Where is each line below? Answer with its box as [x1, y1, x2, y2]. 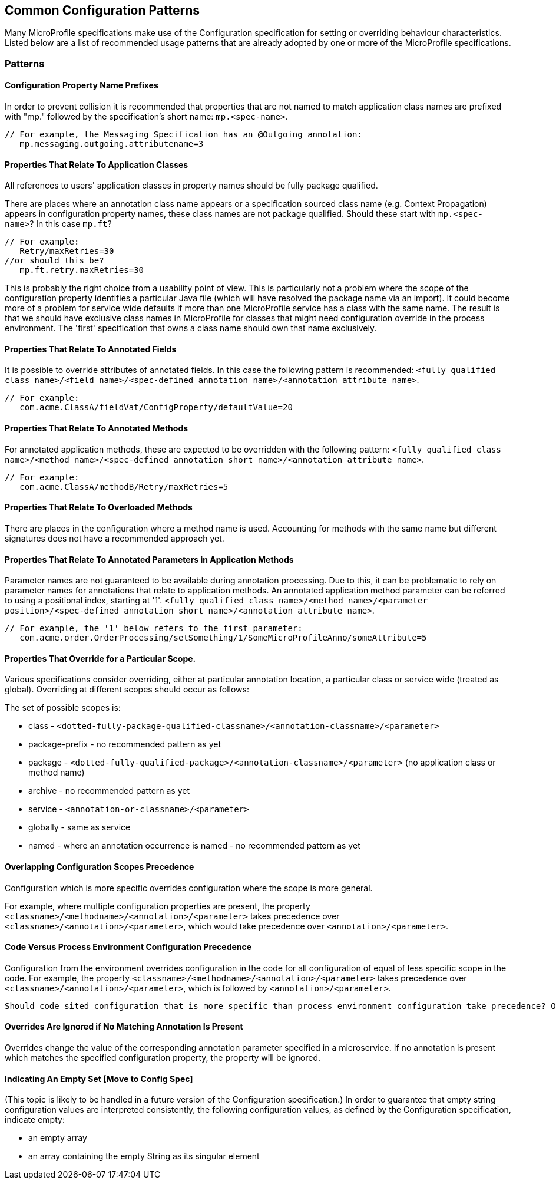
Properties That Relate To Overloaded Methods [5, 502, 193, 513]
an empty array [28, 1133, 87, 1143]
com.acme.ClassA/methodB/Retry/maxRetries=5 [19, 481, 229, 492]
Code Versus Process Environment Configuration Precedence [5, 942, 252, 952]
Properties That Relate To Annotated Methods [5, 423, 188, 434]
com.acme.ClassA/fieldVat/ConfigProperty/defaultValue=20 [19, 403, 293, 413]
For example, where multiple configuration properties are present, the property [5, 901, 310, 911]
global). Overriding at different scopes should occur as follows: [5, 684, 249, 695]
